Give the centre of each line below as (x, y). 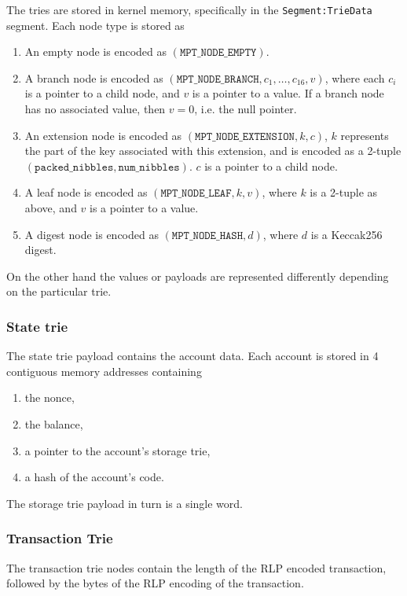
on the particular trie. (59, 291)
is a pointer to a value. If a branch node (288, 93)
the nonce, (49, 397)
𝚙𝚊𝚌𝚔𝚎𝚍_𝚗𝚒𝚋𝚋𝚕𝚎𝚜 (74, 167)
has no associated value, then (95, 109)
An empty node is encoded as (95, 52)
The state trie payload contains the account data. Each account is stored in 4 (192, 356)
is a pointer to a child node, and (102, 93)
